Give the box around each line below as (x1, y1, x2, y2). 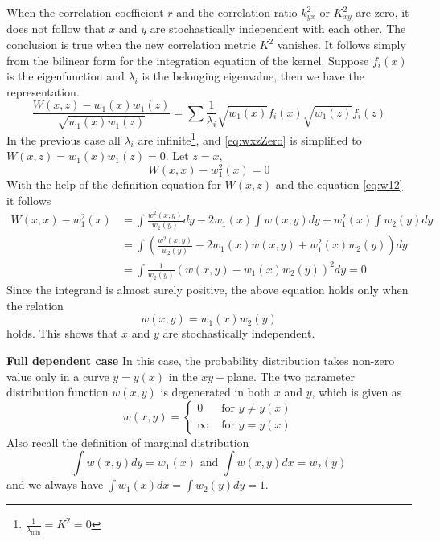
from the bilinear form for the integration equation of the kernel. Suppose (6, 51, 369, 68)
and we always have (6, 476, 104, 493)
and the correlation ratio (176, 4, 298, 20)
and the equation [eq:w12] (275, 175, 403, 192)
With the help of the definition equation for (6, 175, 221, 192)
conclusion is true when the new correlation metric (6, 36, 256, 53)
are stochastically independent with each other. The (150, 20, 406, 37)
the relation (6, 297, 64, 314)
